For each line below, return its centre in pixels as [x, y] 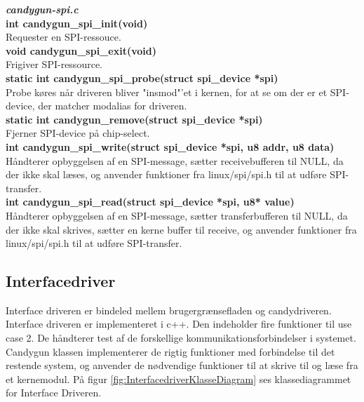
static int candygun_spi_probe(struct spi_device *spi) [142, 78]
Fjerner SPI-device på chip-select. [78, 133]
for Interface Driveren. [54, 393]
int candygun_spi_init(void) [77, 23]
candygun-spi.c [42, 9]
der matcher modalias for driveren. [113, 106]
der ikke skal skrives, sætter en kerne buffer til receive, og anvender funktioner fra [181, 229]
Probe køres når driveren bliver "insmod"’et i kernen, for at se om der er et [167, 92]
